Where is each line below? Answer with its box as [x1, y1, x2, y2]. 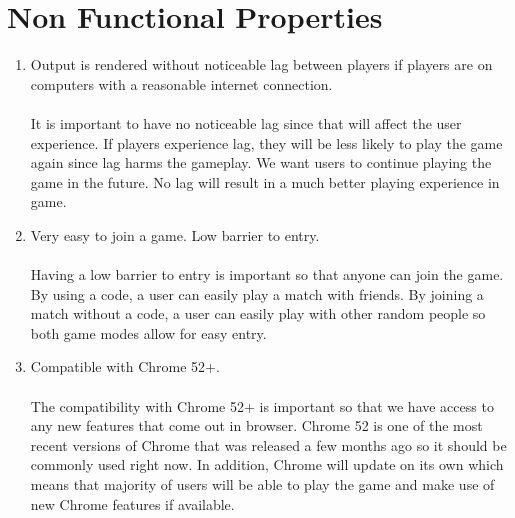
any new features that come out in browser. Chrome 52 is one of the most [30, 415, 483, 436]
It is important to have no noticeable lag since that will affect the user [30, 112, 462, 133]
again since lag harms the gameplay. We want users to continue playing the [30, 152, 492, 173]
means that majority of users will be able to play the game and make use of [30, 474, 495, 494]
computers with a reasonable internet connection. [30, 73, 333, 94]
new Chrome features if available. [30, 493, 235, 514]
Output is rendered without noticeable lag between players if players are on [30, 54, 493, 75]
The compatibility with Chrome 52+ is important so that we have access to [30, 395, 494, 416]
